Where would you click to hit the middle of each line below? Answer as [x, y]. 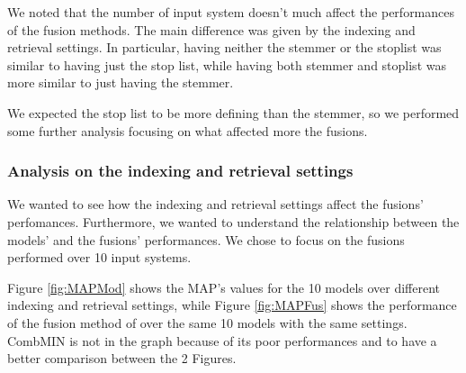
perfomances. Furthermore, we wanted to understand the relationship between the [233, 221]
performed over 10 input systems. [99, 257]
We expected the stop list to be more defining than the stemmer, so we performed [233, 112]
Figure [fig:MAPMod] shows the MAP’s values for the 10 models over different [224, 287]
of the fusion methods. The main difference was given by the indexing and [211, 29]
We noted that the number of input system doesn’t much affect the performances [231, 12]
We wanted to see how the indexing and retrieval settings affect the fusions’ [215, 204]
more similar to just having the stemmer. [121, 82]
